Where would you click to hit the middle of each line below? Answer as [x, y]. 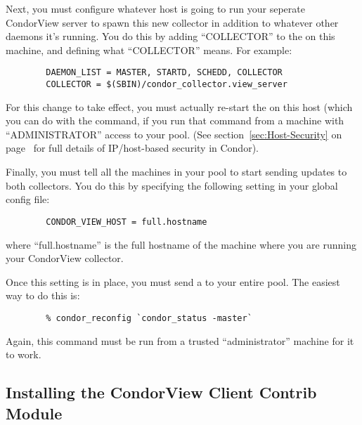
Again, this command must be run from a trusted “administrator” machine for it [180, 340]
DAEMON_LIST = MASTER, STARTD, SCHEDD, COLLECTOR [164, 73]
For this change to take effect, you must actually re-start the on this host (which [179, 106]
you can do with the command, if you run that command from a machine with [175, 120]
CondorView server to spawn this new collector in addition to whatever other [172, 22]
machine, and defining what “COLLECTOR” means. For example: [149, 50]
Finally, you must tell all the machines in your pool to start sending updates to [176, 172]
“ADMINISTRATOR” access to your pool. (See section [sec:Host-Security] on [174, 134]
